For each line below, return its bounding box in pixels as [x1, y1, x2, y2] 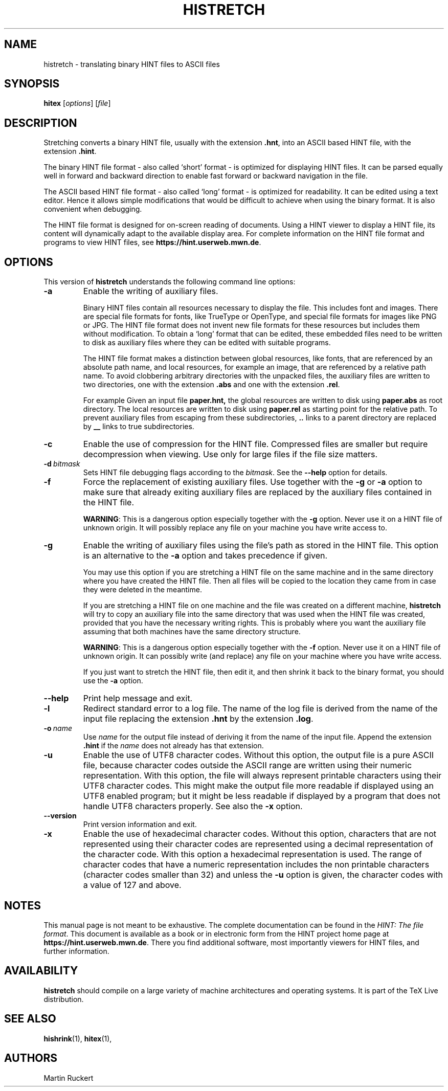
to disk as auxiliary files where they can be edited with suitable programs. [83, 338, 331, 347]
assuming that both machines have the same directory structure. [83, 627, 301, 636]
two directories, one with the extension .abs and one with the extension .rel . [83, 380, 340, 389]
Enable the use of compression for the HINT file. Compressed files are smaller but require [83, 439, 428, 450]
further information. [43, 946, 109, 955]
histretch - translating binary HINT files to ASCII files [43, 59, 220, 69]
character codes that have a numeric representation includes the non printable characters [83, 859, 430, 870]
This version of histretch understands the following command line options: [43, 277, 296, 286]
